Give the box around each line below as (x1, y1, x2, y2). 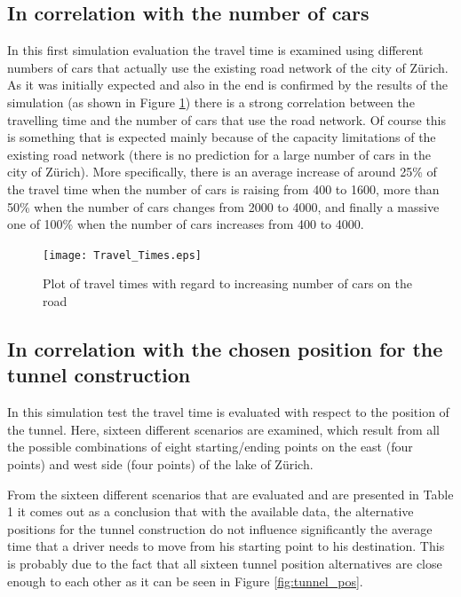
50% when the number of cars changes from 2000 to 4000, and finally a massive (7, 197, 440, 216)
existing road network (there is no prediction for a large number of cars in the (7, 145, 431, 163)
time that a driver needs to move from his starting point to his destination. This (7, 537, 445, 555)
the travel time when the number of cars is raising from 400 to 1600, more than (7, 179, 440, 198)
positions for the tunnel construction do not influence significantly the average (7, 519, 433, 538)
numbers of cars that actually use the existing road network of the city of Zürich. (7, 58, 449, 76)
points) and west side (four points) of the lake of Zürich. (7, 454, 314, 473)
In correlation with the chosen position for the (7, 334, 443, 362)
